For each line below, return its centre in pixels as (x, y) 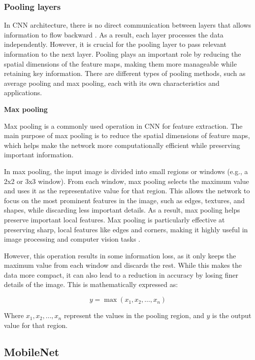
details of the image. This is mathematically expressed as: (91, 284)
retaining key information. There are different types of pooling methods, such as (125, 73)
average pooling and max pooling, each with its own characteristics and (112, 83)
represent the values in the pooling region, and (134, 315)
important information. (39, 155)
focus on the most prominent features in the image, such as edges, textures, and (125, 200)
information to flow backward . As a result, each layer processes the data (114, 34)
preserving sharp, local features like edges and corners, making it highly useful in (126, 229)
